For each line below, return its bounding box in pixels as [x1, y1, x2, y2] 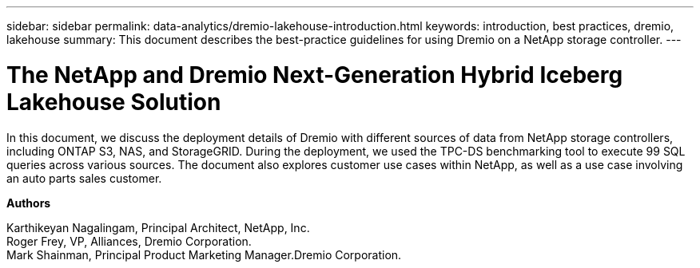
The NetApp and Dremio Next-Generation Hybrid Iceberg [6, 61, 623, 89]
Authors [6, 195, 51, 210]
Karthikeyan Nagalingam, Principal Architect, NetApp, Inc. [6, 220, 310, 235]
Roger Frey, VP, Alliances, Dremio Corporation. [6, 234, 252, 248]
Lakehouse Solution [6, 88, 221, 116]
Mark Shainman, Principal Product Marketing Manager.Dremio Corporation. [6, 247, 402, 262]
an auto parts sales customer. [6, 171, 162, 185]
